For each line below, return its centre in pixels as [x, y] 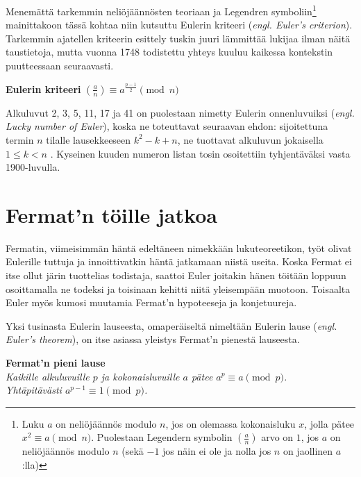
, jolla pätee [329, 423]
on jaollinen [308, 451]
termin [20, 139]
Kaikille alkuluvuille [48, 376]
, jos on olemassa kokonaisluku [230, 423]
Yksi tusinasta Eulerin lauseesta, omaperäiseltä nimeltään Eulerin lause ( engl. [171, 325]
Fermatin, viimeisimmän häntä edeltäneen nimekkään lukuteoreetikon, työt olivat [179, 248]
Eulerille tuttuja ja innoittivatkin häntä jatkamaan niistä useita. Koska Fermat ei [179, 261]
